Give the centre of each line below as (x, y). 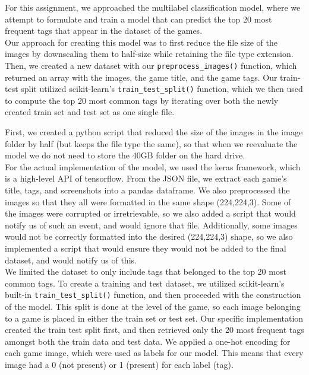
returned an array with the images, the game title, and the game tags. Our (141, 77)
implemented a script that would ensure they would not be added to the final (146, 248)
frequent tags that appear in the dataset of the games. (104, 31)
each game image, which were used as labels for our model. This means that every (154, 353)
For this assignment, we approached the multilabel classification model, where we (153, 7)
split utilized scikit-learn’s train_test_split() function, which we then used (162, 89)
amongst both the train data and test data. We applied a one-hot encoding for (148, 341)
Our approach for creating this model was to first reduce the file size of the (141, 42)
